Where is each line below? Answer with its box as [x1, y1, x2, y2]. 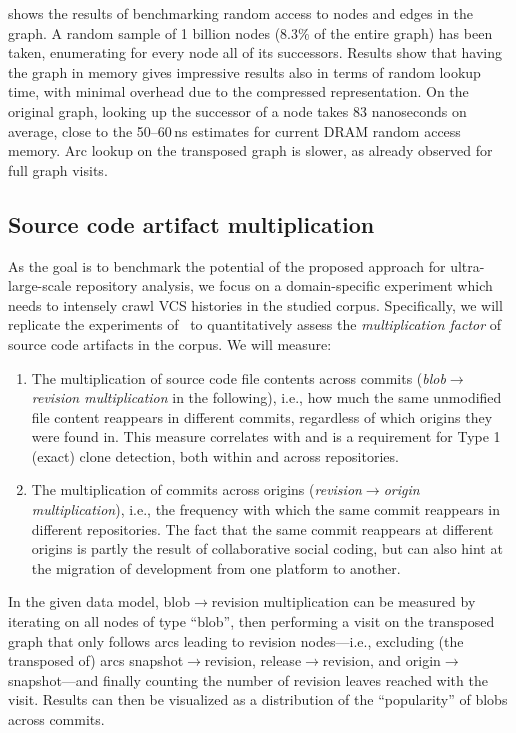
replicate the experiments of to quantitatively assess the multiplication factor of [8, 314, 502, 335]
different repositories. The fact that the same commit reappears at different [31, 518, 494, 539]
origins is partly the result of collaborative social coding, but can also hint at [31, 538, 503, 559]
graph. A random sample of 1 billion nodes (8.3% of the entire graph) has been [8, 22, 493, 43]
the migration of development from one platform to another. [31, 557, 401, 578]
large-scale [8, 275, 72, 296]
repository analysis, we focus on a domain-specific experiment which [75, 275, 493, 296]
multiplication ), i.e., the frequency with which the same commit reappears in [31, 499, 501, 520]
